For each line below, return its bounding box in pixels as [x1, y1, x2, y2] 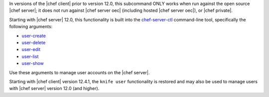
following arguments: [9, 24, 53, 30]
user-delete [21, 40, 46, 46]
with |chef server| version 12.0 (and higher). [9, 86, 100, 92]
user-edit [21, 47, 41, 52]
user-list [21, 53, 39, 59]
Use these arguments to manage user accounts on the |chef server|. [9, 69, 150, 75]
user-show [21, 60, 44, 66]
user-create [21, 33, 46, 39]
